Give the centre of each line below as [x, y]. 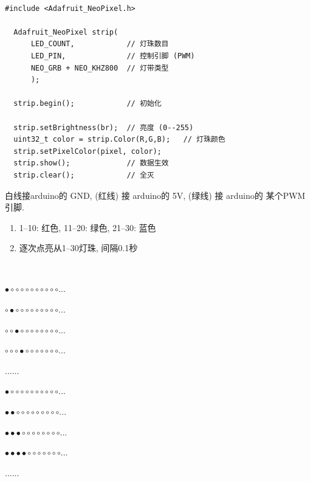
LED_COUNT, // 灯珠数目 [100, 44]
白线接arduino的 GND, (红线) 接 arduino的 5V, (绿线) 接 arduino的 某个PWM [155, 195]
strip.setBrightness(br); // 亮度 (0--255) [104, 127]
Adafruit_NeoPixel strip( [66, 32]
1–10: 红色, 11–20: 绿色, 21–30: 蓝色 [88, 227]
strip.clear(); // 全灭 [84, 175]
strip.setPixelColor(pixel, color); [88, 151]
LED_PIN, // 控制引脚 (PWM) [113, 56]
